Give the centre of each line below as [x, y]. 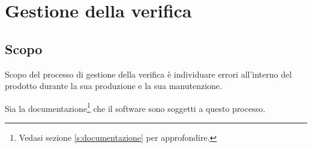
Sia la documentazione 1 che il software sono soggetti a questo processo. [135, 107]
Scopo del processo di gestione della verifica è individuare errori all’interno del [148, 74]
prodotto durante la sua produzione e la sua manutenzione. [113, 86]
